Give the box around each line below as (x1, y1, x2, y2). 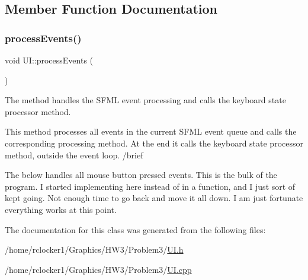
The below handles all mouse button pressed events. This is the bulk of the (5, 168, 277, 181)
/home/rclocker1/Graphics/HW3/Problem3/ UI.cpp (5, 263, 192, 275)
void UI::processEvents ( (5, 54, 94, 66)
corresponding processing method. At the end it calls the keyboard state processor (5, 136, 303, 149)
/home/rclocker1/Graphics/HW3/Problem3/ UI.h (5, 243, 184, 256)
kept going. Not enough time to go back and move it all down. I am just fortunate (5, 192, 303, 204)
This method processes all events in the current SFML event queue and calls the (5, 125, 297, 138)
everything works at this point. (5, 203, 117, 215)
